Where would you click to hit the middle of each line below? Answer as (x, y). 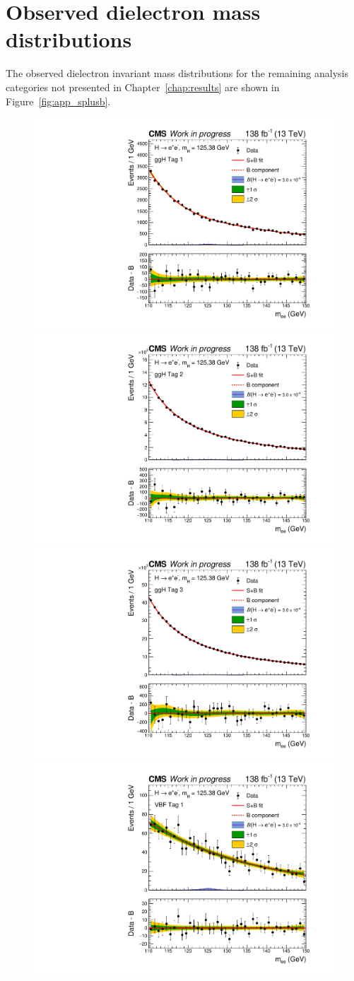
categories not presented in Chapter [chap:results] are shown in (143, 87)
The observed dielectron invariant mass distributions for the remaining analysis (177, 73)
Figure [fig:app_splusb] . (58, 101)
